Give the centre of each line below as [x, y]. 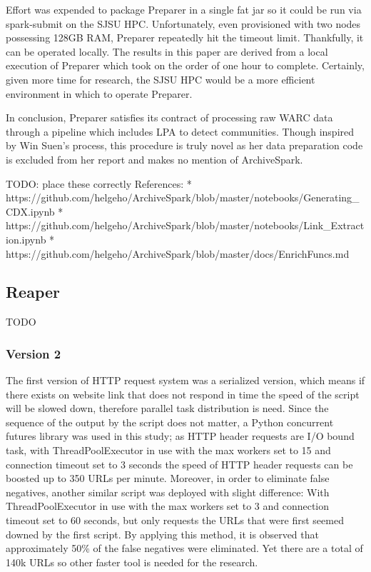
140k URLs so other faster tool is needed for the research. [132, 562]
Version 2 [34, 353]
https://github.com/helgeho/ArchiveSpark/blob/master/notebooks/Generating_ [183, 197]
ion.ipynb [26, 239]
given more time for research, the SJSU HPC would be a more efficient [161, 79]
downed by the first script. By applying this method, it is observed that [162, 534]
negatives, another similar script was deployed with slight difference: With [168, 492]
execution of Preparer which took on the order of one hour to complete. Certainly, [185, 65]
